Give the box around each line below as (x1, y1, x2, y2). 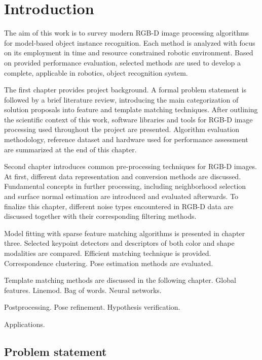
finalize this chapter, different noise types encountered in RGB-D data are (4, 201, 234, 211)
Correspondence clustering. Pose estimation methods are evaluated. (4, 257, 213, 268)
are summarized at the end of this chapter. (4, 144, 137, 154)
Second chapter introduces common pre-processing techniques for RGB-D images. (4, 161, 257, 172)
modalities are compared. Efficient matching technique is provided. (4, 248, 211, 258)
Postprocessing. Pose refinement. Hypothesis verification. (4, 302, 180, 312)
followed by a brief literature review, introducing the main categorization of (4, 94, 239, 105)
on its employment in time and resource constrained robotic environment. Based (4, 47, 253, 58)
